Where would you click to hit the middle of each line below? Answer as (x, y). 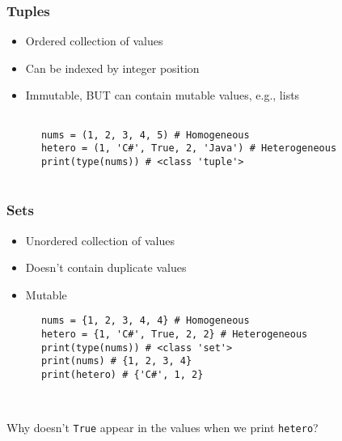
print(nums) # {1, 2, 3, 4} (116, 361)
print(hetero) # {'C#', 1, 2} (122, 374)
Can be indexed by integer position (112, 68)
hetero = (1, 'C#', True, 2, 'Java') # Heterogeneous (189, 148)
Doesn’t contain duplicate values (106, 267)
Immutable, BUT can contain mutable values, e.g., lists (163, 95)
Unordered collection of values (100, 240)
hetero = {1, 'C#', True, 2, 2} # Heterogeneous (174, 334)
